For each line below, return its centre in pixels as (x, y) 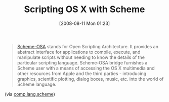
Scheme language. (37, 84)
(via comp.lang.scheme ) (30, 94)
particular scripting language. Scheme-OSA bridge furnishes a (82, 62)
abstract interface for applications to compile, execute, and (79, 52)
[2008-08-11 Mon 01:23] (85, 23)
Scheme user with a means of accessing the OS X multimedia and (86, 68)
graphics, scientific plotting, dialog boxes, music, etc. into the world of (90, 79)
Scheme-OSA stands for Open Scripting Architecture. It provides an (88, 46)
